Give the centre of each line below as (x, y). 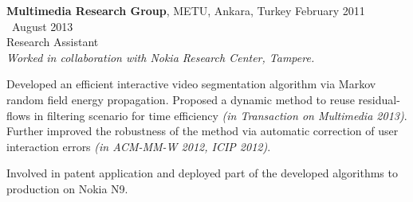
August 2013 (42, 26)
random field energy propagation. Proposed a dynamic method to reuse (181, 99)
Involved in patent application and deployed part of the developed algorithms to (202, 173)
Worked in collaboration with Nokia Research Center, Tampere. (161, 57)
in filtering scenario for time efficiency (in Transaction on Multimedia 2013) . (220, 115)
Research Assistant (53, 42)
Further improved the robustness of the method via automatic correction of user (203, 131)
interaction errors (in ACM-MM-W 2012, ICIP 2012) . (139, 146)
